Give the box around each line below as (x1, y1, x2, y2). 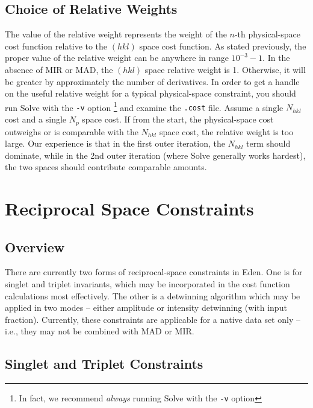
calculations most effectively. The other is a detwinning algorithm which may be (5, 289, 300, 302)
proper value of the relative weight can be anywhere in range (5, 51, 229, 64)
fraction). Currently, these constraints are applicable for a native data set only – (5, 313, 300, 325)
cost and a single (5, 113, 67, 126)
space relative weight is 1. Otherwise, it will (144, 63, 306, 75)
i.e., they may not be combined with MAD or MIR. (5, 325, 194, 337)
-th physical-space (234, 28, 300, 40)
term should (246, 137, 291, 150)
